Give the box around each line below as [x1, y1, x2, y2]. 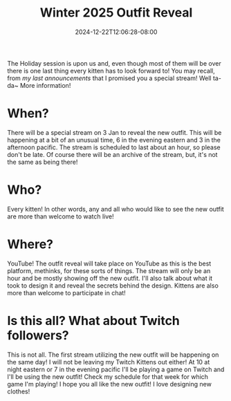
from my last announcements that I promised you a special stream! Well [7, 74, 212, 82]
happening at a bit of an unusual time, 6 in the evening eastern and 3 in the [7, 136, 221, 144]
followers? [7, 327, 69, 343]
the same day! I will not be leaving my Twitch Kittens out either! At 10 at [7, 357, 210, 366]
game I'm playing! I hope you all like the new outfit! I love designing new [7, 380, 212, 388]
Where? [7, 236, 54, 252]
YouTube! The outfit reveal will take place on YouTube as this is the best [7, 259, 212, 268]
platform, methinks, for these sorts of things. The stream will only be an [7, 266, 211, 274]
